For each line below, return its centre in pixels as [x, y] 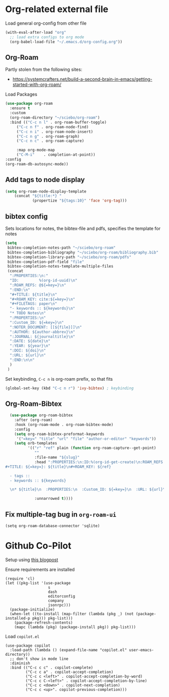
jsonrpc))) [59, 605]
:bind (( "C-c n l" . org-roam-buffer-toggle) [58, 122]
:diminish [20, 663]
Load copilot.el [22, 636]
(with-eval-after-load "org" [36, 32]
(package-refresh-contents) [44, 623]
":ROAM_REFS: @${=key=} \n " [38, 285]
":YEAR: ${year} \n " [30, 346]
